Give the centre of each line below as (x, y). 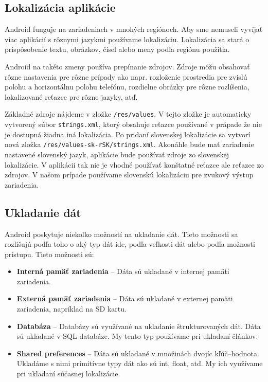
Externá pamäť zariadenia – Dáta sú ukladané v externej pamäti (125, 298)
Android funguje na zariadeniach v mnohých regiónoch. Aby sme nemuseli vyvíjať (134, 29)
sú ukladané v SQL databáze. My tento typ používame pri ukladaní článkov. (137, 336)
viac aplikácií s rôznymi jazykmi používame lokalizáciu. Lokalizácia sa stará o (127, 39)
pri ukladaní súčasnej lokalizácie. (68, 374)
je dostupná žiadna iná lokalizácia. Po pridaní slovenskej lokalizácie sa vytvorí (128, 134)
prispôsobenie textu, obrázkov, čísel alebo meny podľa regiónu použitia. (117, 49)
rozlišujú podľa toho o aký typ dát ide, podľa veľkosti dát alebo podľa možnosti (130, 244)
